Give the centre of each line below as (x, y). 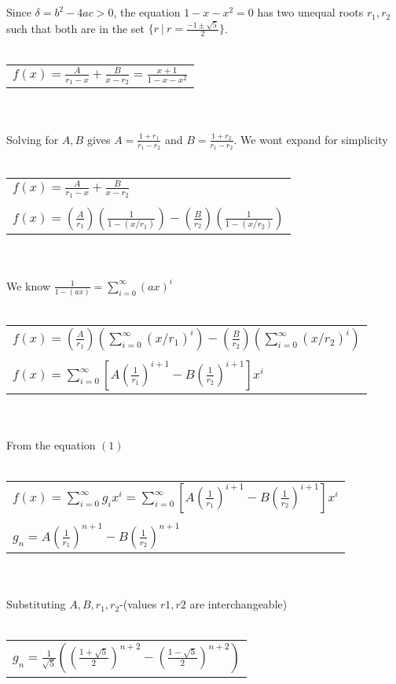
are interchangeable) (238, 604)
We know (28, 285)
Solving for (33, 139)
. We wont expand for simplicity (311, 139)
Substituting (36, 604)
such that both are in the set (75, 28)
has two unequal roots (310, 12)
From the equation (51, 444)
